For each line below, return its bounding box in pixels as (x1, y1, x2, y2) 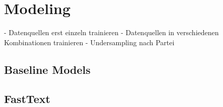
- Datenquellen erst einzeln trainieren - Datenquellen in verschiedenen (4, 27, 219, 38)
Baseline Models (4, 61, 91, 77)
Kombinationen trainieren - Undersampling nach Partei (4, 37, 175, 47)
